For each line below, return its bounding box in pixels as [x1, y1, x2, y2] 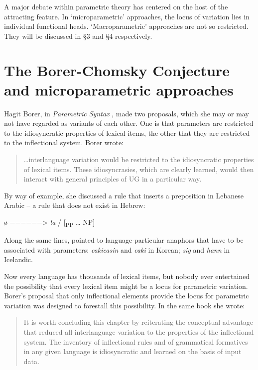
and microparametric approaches [4, 79, 234, 99]
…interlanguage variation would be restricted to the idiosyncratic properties [23, 154, 254, 165]
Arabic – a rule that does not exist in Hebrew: [4, 200, 145, 210]
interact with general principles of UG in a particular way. [23, 174, 202, 184]
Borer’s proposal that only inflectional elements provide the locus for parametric [4, 290, 249, 301]
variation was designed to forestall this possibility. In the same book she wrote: [4, 300, 245, 310]
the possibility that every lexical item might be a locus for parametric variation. [4, 280, 248, 291]
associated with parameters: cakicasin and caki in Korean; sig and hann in [4, 244, 230, 255]
